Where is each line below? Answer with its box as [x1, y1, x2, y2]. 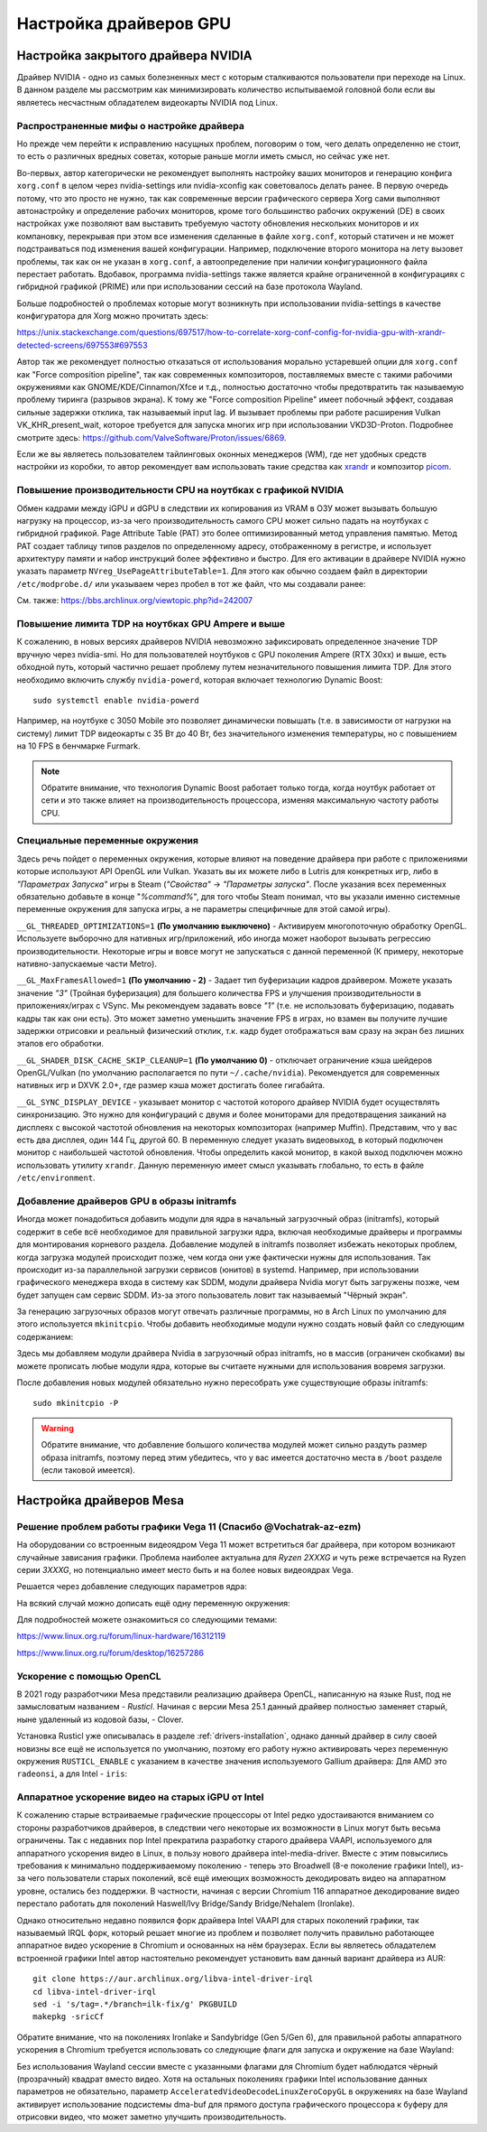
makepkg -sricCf [32, 2012, 105, 2022]
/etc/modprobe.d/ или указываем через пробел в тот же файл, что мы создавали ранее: [16, 578, 366, 589]
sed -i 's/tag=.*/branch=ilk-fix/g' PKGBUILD [32, 1998, 238, 2009]
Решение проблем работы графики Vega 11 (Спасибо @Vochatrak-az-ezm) [16, 1520, 362, 1532]
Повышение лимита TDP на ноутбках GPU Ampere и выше [16, 618, 286, 629]
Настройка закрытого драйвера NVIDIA [16, 48, 253, 63]
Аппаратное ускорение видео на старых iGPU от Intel [16, 1791, 265, 1803]
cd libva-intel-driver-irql [32, 1987, 157, 1997]
